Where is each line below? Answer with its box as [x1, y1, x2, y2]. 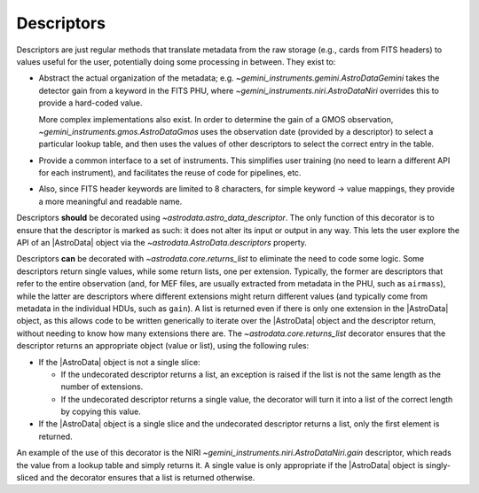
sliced [16, 473, 39, 483]
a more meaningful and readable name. [38, 196, 183, 207]
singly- [425, 459, 452, 470]
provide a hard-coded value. [38, 98, 143, 108]
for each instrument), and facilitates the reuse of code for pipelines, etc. [38, 168, 302, 178]
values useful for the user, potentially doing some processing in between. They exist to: [16, 56, 336, 67]
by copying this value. [60, 406, 141, 417]
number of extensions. [60, 381, 144, 392]
